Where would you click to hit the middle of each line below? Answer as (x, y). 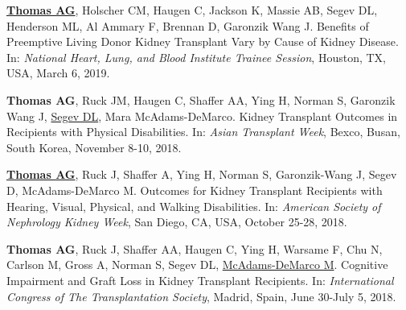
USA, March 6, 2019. (58, 73)
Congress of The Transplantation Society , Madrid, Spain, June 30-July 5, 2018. (201, 296)
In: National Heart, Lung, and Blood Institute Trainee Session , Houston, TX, (196, 57)
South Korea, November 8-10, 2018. (94, 147)
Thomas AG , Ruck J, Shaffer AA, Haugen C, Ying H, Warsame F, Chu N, (195, 248)
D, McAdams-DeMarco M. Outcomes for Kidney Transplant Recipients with (195, 190)
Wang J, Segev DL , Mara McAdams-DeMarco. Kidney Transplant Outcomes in (202, 116)
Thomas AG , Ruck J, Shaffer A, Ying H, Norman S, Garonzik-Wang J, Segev (202, 174)
